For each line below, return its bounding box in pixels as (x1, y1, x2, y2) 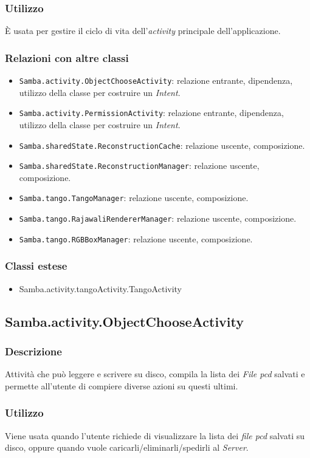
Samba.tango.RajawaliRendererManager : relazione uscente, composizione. (19, 212, 297, 225)
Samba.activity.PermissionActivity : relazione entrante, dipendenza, (19, 106, 284, 119)
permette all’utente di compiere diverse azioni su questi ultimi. (5, 379, 238, 392)
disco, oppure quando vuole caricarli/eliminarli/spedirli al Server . (5, 441, 249, 454)
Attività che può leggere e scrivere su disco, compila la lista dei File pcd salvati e (5, 367, 305, 380)
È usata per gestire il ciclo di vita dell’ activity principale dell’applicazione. (5, 24, 281, 37)
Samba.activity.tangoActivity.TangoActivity (19, 282, 182, 295)
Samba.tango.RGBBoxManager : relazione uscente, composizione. (19, 232, 253, 245)
